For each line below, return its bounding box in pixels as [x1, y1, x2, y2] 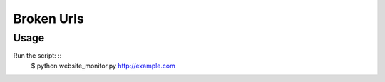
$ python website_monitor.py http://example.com [31, 61, 176, 70]
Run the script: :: [13, 51, 62, 60]
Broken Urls [13, 11, 85, 26]
